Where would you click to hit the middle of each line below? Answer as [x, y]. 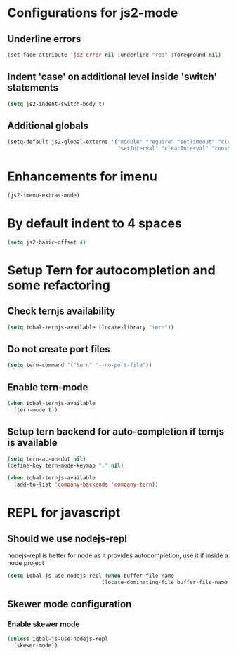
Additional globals [48, 125]
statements [33, 88]
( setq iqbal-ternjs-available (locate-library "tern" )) [91, 327]
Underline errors [44, 39]
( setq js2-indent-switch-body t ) [56, 104]
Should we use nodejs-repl [67, 538]
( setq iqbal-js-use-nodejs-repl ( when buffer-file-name [91, 576]
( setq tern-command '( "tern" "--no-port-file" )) [80, 365]
